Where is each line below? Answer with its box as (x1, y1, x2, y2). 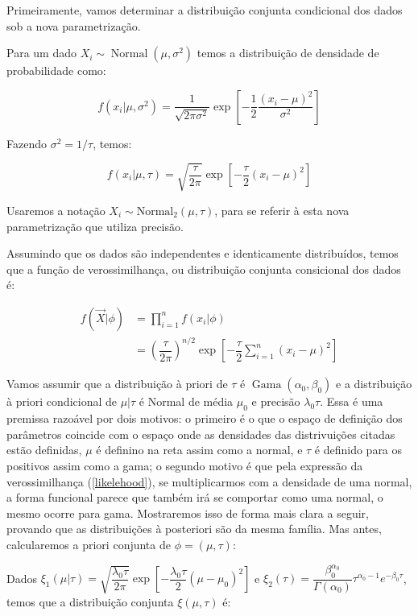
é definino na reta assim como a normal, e (96, 441, 303, 458)
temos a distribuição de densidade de (197, 44, 379, 61)
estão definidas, (6, 441, 82, 458)
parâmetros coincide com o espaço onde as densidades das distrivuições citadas (6, 425, 395, 442)
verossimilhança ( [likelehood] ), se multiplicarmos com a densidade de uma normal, (6, 473, 412, 490)
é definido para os (314, 441, 403, 458)
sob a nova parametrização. (6, 17, 141, 34)
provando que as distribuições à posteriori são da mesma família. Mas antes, (6, 520, 382, 537)
